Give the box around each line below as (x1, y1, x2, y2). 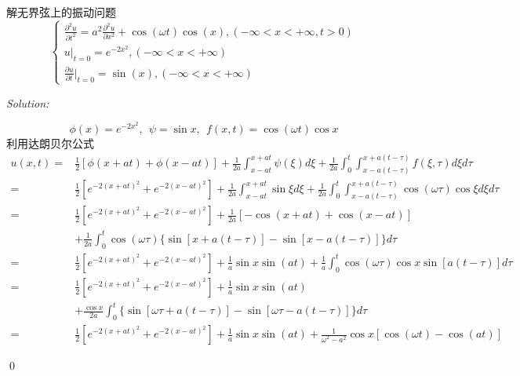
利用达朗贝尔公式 (6, 135, 94, 151)
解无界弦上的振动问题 (6, 4, 116, 20)
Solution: (6, 94, 49, 111)
